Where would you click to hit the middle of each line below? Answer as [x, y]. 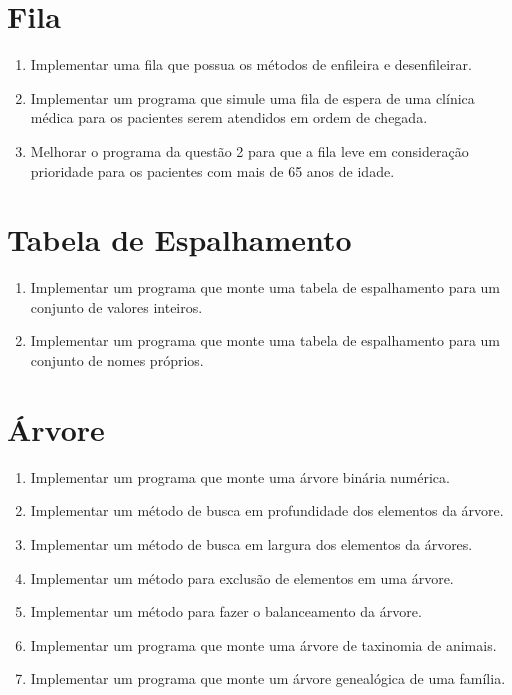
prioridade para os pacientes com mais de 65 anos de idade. [212, 170]
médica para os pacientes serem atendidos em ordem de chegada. [229, 117]
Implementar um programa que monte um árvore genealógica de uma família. [268, 678]
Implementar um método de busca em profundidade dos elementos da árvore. [267, 510]
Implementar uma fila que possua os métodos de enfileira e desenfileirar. [251, 64]
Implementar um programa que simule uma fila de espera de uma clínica [252, 97]
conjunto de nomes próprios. [117, 360]
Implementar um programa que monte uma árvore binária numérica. [240, 476]
